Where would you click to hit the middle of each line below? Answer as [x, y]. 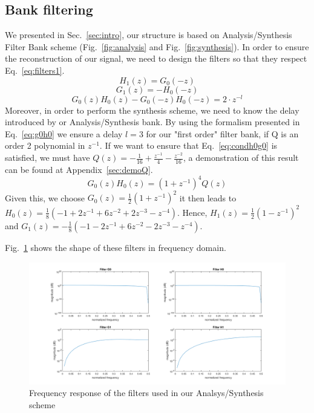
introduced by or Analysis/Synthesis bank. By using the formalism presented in [152, 122]
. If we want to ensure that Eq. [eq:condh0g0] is [188, 145]
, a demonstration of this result [241, 158]
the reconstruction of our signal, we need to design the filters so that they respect [156, 58]
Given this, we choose [45, 197]
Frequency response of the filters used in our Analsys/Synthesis [146, 393]
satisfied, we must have [47, 158]
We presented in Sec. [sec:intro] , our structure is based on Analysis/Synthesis [149, 35]
